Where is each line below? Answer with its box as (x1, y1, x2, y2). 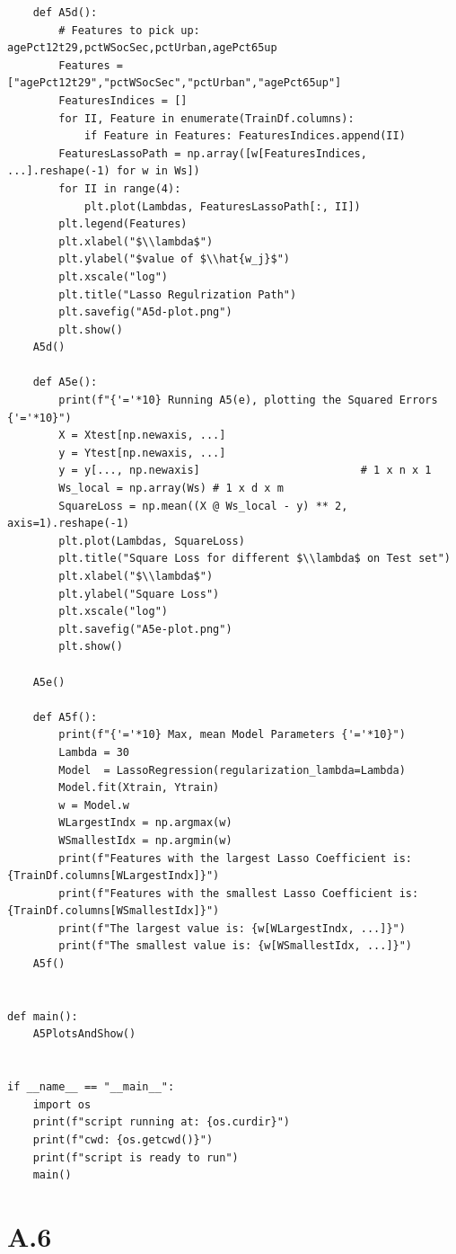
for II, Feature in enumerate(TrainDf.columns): (58, 111, 355, 125)
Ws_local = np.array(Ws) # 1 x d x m (58, 482, 284, 495)
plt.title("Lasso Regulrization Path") (58, 288, 297, 301)
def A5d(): (32, 6, 98, 19)
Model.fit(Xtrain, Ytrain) (58, 781, 220, 795)
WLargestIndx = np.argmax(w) (58, 816, 232, 830)
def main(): (7, 1009, 78, 1023)
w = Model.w (58, 798, 130, 812)
